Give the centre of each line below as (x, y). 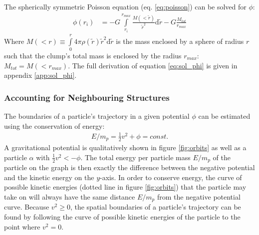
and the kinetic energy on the (49, 177)
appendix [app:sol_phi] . (40, 75)
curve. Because (27, 207)
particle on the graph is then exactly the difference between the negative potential (129, 167)
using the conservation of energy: (54, 125)
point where (22, 226)
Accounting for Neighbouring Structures (87, 97)
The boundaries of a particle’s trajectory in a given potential (97, 116)
